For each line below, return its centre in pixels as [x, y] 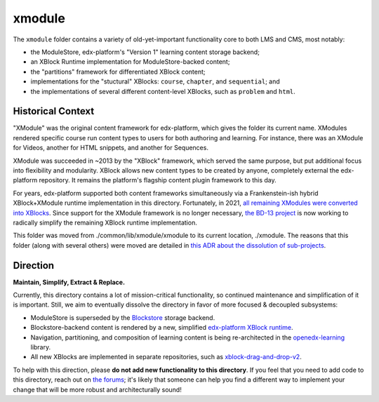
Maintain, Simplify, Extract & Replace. [69, 282]
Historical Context [54, 111]
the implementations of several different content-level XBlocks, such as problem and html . [163, 91]
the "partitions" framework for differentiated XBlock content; [118, 72]
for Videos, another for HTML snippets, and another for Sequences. [111, 148]
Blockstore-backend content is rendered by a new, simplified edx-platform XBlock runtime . [162, 328]
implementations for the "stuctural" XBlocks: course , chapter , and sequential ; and [155, 81]
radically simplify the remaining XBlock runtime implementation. [105, 222]
